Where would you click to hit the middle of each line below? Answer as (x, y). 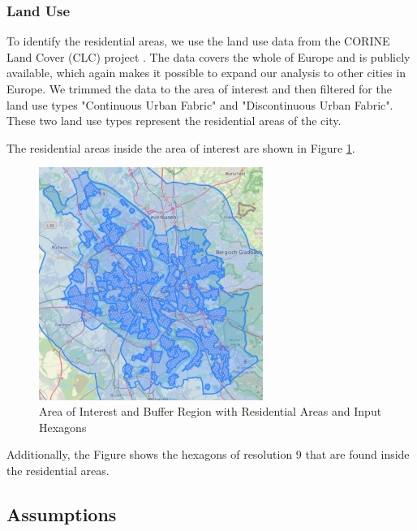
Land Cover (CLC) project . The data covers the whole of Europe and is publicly (208, 56)
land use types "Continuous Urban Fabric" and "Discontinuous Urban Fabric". (200, 104)
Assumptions (62, 514)
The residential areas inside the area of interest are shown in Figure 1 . (181, 147)
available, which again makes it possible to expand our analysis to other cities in (206, 73)
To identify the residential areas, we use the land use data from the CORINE (198, 41)
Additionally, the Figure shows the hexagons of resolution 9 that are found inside (208, 454)
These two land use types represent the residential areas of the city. (174, 121)
